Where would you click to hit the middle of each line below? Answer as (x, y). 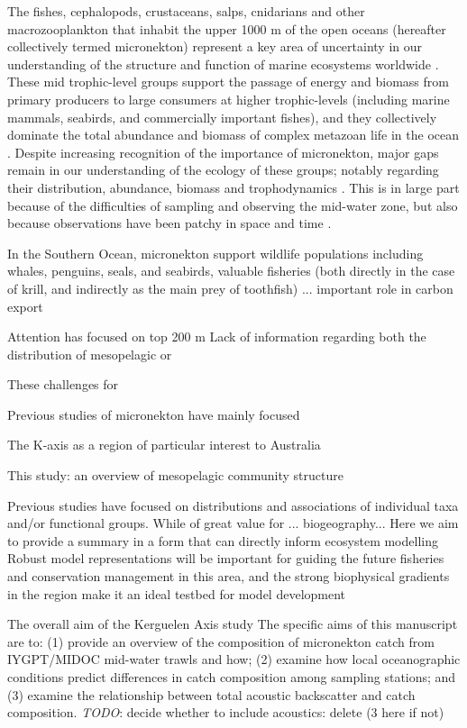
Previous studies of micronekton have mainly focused (154, 414)
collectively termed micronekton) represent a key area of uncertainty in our (215, 46)
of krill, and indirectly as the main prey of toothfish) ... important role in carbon (230, 288)
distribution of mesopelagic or (90, 354)
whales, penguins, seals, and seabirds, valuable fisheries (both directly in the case (231, 271)
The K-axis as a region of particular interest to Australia (164, 445)
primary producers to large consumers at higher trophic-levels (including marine (229, 99)
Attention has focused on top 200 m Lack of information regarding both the (217, 337)
